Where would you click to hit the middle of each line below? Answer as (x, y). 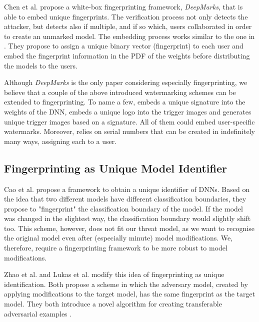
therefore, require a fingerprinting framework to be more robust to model (116, 248)
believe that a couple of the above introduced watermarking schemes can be (120, 92)
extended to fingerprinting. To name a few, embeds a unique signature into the (125, 102)
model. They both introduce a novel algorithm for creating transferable (113, 304)
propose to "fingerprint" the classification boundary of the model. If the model (123, 208)
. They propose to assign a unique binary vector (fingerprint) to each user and (124, 46)
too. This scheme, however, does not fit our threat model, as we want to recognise (129, 228)
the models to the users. (41, 65)
